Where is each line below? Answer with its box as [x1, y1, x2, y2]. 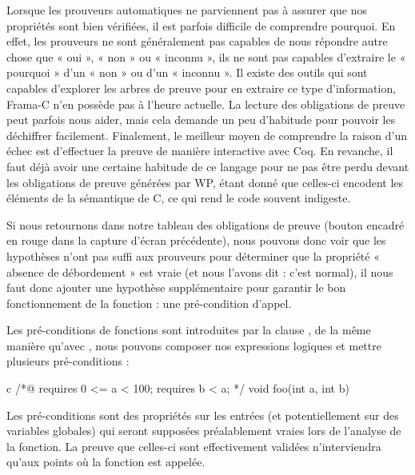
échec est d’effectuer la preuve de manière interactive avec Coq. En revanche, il [6, 142, 393, 159]
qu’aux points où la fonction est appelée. [6, 453, 206, 470]
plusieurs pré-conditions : [6, 353, 130, 369]
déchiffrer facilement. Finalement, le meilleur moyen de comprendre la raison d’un [6, 126, 407, 143]
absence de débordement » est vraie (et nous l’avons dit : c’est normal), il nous [6, 263, 393, 280]
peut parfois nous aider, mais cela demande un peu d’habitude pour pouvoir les [6, 111, 396, 128]
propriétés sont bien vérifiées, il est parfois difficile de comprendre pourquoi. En [6, 17, 396, 34]
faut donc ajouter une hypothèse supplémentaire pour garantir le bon [6, 279, 346, 296]
